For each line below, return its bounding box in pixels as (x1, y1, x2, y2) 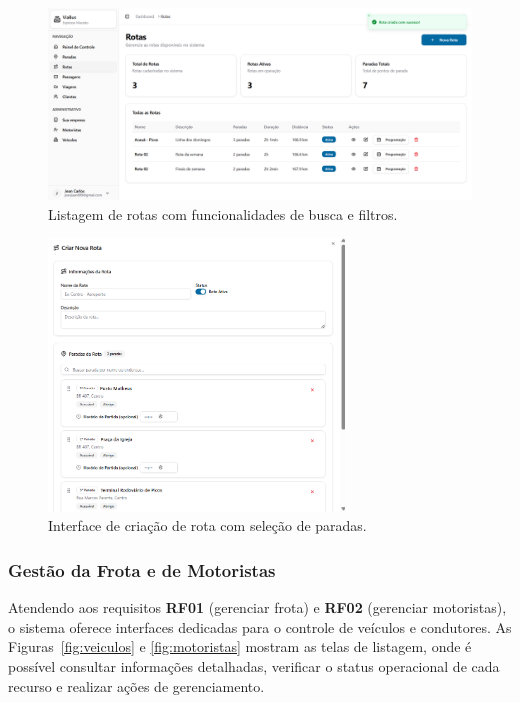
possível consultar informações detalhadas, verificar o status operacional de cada (8, 656, 500, 676)
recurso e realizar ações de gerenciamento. (8, 675, 265, 696)
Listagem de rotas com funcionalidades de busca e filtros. (48, 203, 398, 224)
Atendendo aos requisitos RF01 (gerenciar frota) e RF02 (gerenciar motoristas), (8, 597, 507, 618)
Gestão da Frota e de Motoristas (8, 557, 276, 582)
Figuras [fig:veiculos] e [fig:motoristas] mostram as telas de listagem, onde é (8, 636, 472, 657)
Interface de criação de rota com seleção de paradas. (48, 515, 367, 536)
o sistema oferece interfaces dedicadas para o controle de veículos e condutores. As (8, 616, 512, 637)
